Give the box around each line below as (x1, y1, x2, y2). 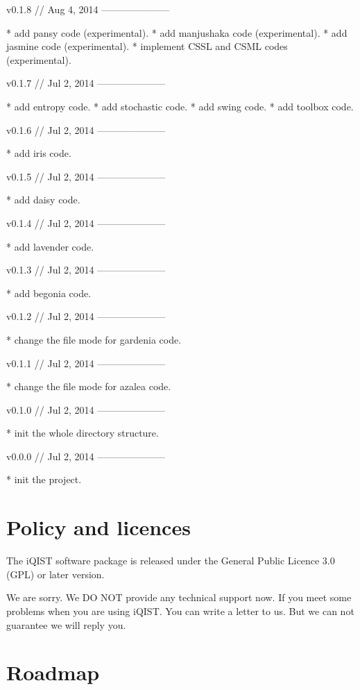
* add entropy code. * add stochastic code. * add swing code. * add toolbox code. (6, 99, 354, 113)
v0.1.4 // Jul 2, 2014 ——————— (6, 215, 166, 230)
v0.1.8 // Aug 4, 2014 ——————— (6, 2, 170, 16)
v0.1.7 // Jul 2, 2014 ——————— (6, 76, 166, 90)
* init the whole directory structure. (6, 426, 159, 440)
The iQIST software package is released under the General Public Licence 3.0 (6, 553, 335, 568)
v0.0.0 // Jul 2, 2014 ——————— (6, 448, 166, 463)
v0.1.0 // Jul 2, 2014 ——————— (6, 402, 166, 416)
